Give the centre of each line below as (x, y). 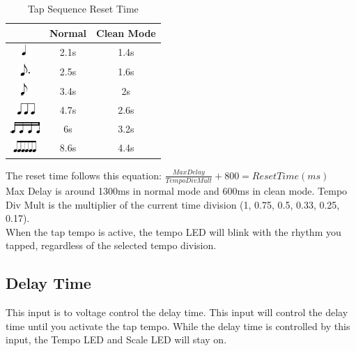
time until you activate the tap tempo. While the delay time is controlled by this (178, 326)
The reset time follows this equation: (84, 175)
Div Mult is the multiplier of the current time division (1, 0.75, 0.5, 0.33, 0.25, (173, 204)
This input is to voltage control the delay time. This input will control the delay (177, 312)
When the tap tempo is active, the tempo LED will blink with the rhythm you (173, 231)
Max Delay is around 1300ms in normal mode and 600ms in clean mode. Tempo (177, 191)
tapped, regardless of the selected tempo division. (111, 245)
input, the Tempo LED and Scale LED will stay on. (116, 339)
